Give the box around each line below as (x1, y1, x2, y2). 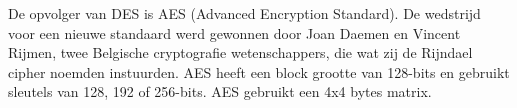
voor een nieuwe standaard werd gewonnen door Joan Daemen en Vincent (8, 22, 461, 43)
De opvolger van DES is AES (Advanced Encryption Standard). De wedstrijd (8, 3, 481, 23)
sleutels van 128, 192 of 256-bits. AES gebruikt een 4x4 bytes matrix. (8, 81, 432, 102)
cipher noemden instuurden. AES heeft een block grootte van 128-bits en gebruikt (8, 61, 510, 82)
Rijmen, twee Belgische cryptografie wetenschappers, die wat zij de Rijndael (8, 42, 473, 63)
